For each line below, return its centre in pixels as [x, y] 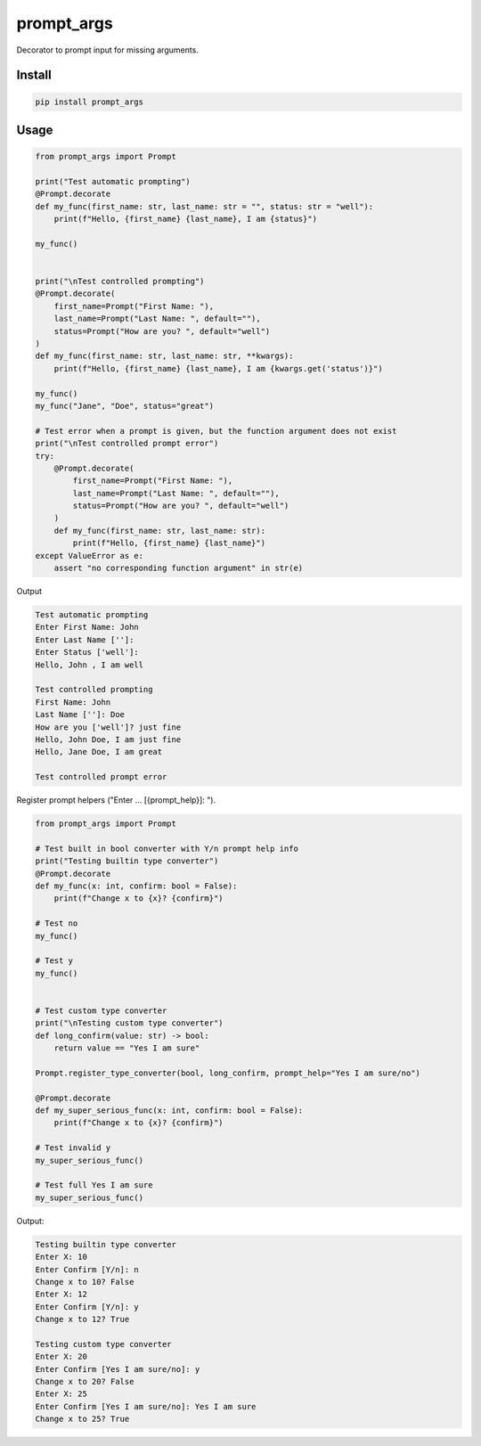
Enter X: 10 [61, 1257]
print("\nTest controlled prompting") [120, 282]
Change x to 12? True [82, 1319]
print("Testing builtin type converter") [127, 861]
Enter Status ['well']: [87, 652]
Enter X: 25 [61, 1394]
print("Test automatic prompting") [113, 181]
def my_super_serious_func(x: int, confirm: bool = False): [169, 1111]
